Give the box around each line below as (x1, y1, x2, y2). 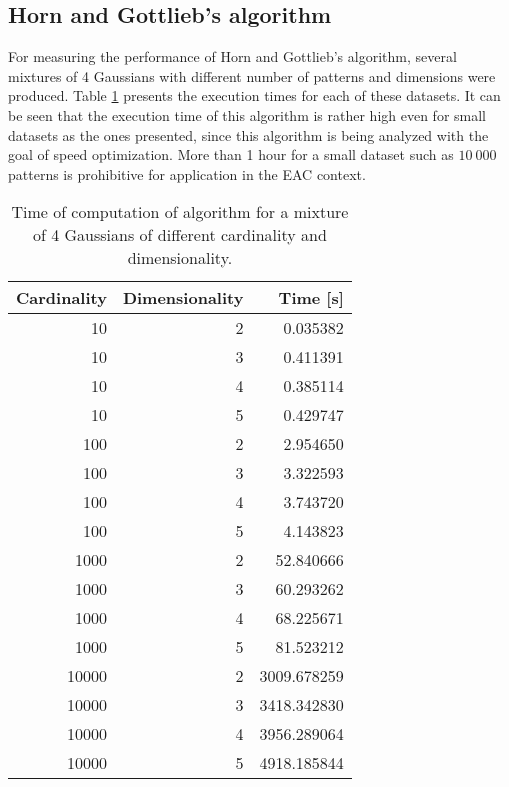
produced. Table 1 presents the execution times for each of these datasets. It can (8, 85, 501, 106)
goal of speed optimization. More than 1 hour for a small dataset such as (8, 144, 454, 165)
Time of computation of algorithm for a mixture (11, 200, 349, 224)
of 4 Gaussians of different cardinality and (33, 223, 327, 247)
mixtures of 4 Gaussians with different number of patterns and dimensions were (8, 65, 496, 86)
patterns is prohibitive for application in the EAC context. (8, 163, 366, 184)
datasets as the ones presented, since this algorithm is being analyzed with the (8, 124, 489, 145)
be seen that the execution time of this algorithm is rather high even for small (8, 104, 487, 125)
